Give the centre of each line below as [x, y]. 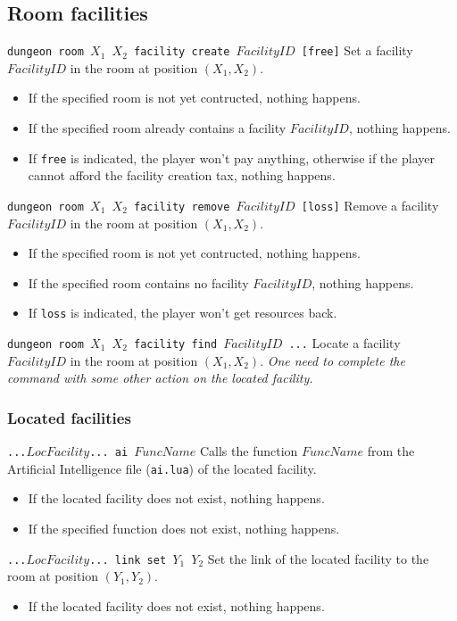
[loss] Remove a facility [370, 205]
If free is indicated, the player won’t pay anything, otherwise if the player [231, 157]
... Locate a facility [345, 342]
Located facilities [69, 417]
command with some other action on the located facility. [160, 378]
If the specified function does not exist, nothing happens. [184, 528]
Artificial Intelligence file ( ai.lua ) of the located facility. [162, 468]
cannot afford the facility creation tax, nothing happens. [182, 175]
